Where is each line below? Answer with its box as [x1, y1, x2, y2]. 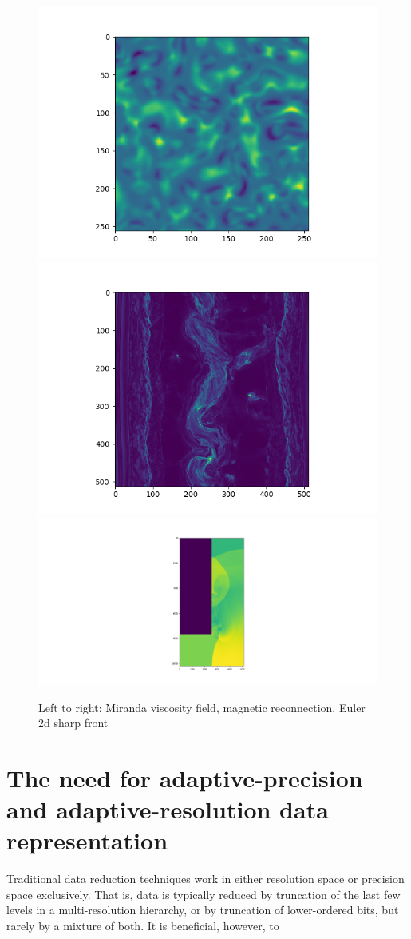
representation [6, 824, 168, 857]
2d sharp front [38, 714, 109, 731]
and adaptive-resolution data [6, 793, 329, 826]
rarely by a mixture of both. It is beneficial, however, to [6, 917, 279, 934]
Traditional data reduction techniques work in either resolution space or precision [6, 870, 405, 887]
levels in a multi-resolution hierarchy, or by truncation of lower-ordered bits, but [6, 901, 399, 918]
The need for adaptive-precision [6, 761, 363, 794]
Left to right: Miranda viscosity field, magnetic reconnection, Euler [38, 698, 366, 715]
